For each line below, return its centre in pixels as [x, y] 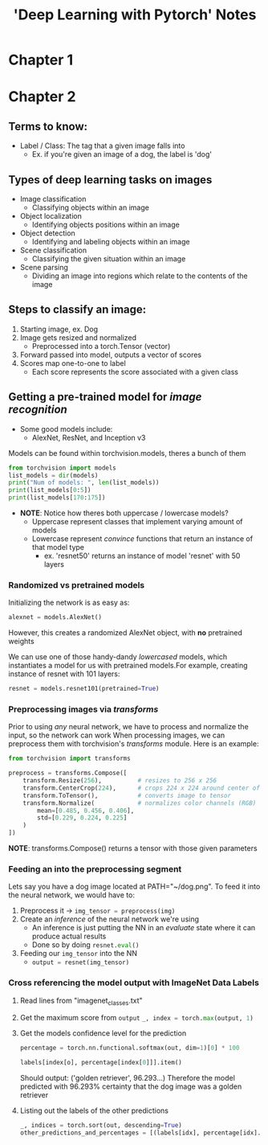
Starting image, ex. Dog [59, 329]
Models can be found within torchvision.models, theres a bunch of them [127, 453]
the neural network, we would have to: [71, 895]
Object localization [51, 216]
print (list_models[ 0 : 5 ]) [50, 490]
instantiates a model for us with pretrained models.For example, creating [128, 666]
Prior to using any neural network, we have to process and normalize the [128, 727]
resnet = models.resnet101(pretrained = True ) [84, 689]
